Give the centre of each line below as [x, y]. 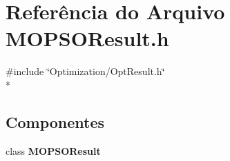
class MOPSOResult [53, 150]
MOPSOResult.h [87, 38]
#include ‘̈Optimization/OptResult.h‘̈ [85, 71]
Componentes [55, 121]
